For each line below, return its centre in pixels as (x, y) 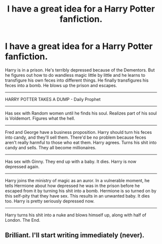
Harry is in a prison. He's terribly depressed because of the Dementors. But (80, 70)
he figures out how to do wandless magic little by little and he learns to (75, 75)
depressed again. (22, 166)
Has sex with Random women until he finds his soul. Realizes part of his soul (81, 113)
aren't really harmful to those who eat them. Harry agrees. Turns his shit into (81, 142)
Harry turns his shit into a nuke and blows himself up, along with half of (76, 215)
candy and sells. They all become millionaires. (51, 147)
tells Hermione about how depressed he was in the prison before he (73, 186)
